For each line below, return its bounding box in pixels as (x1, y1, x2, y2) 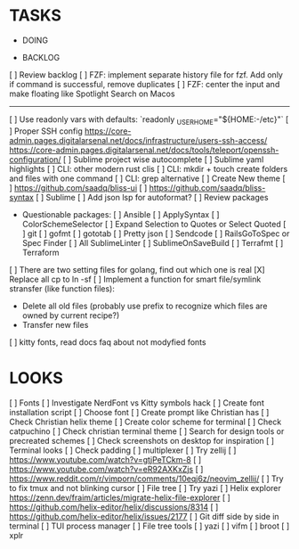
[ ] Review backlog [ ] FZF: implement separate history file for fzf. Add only (9, 69, 283, 80)
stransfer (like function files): (9, 283, 116, 294)
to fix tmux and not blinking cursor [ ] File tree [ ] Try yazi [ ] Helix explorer (9, 482, 282, 493)
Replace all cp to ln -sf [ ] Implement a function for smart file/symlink (9, 274, 262, 284)
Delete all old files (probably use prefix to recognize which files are (21, 300, 268, 311)
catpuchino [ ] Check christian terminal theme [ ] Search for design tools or (9, 425, 285, 437)
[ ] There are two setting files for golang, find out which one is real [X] (9, 264, 265, 274)
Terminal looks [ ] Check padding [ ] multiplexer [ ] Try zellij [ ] (9, 445, 237, 455)
